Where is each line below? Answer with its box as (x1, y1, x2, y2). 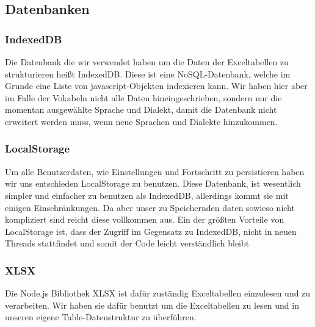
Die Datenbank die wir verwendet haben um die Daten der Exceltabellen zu (5, 56, 289, 68)
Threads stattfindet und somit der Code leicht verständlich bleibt (5, 237, 250, 250)
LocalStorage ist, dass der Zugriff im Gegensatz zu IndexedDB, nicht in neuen (5, 225, 297, 237)
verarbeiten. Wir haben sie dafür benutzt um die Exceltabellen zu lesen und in (5, 298, 299, 311)
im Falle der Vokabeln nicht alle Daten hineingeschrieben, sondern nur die (5, 91, 282, 104)
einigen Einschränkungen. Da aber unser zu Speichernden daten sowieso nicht (5, 201, 295, 214)
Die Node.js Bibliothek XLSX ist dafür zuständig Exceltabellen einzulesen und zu (5, 287, 311, 300)
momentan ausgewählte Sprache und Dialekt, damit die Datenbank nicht (5, 103, 277, 116)
